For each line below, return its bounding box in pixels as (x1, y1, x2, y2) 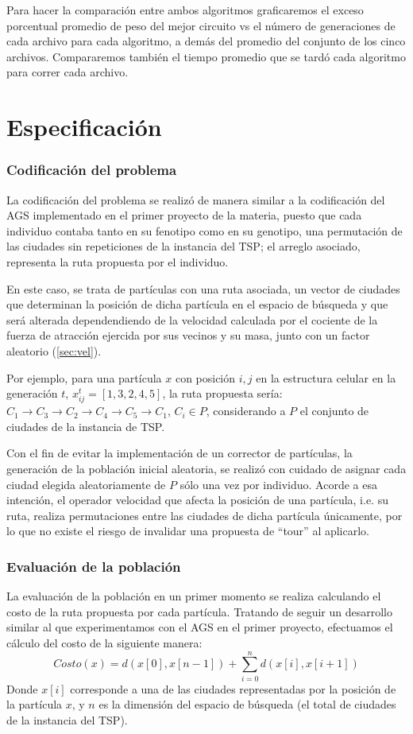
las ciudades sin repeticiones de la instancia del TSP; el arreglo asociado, (6, 238, 361, 254)
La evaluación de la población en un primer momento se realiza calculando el (6, 588, 381, 604)
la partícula (6, 696, 63, 713)
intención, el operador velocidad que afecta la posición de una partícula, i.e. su (6, 491, 388, 508)
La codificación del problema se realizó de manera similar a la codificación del (6, 191, 385, 208)
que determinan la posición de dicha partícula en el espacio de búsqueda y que (6, 296, 388, 313)
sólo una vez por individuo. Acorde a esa (179, 476, 377, 492)
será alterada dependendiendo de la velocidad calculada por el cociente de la (6, 311, 378, 328)
